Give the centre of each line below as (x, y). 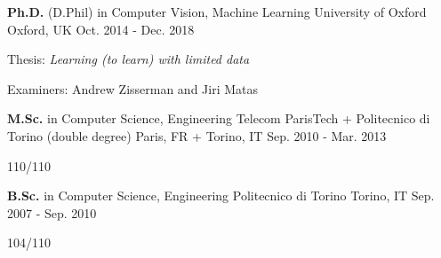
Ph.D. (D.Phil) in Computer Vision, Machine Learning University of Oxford (217, 12)
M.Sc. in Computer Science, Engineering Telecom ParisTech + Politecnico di (219, 118)
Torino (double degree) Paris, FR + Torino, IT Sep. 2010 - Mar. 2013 (197, 135)
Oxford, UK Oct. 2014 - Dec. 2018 (101, 29)
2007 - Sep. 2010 (52, 212)
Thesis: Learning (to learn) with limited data (128, 59)
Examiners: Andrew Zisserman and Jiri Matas (133, 88)
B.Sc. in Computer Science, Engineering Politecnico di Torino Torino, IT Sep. (221, 195)
